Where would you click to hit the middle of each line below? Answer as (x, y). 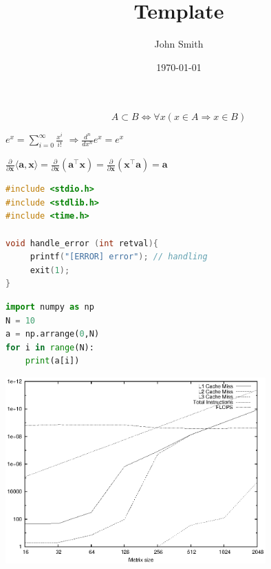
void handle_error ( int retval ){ (82, 243)
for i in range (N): (50, 347)
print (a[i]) (52, 361)
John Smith (179, 44)
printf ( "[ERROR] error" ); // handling (119, 257)
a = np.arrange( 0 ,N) (53, 334)
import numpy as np (50, 307)
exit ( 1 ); (50, 270)
